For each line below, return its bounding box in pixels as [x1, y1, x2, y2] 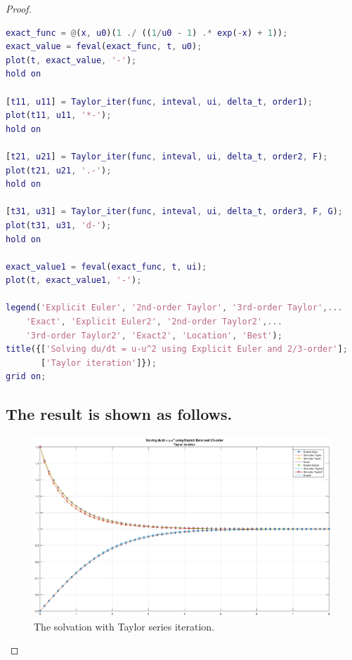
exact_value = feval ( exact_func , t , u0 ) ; [6, 41, 202, 52]
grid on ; [6, 371, 46, 382]
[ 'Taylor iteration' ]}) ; [41, 357, 157, 368]
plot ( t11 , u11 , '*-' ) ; [6, 110, 112, 121]
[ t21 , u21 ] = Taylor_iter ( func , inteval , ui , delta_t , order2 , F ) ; [6, 151, 328, 161]
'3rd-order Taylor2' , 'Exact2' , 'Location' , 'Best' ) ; [25, 330, 282, 341]
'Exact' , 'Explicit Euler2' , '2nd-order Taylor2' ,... [25, 317, 282, 327]
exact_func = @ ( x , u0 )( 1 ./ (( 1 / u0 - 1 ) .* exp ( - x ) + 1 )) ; [6, 27, 288, 38]
